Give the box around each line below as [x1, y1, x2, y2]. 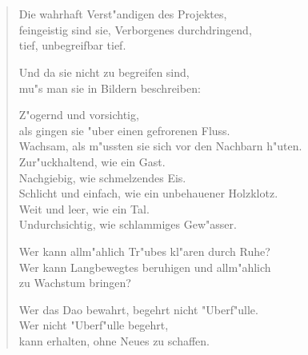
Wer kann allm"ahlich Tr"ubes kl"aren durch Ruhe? [18, 242, 270, 259]
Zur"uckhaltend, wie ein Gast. [18, 153, 166, 170]
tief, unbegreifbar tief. [18, 37, 126, 54]
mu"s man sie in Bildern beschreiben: [18, 79, 201, 96]
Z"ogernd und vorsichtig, [18, 106, 139, 123]
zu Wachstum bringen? [18, 274, 131, 291]
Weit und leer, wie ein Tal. [18, 200, 150, 217]
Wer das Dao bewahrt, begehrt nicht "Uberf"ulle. [18, 301, 258, 317]
